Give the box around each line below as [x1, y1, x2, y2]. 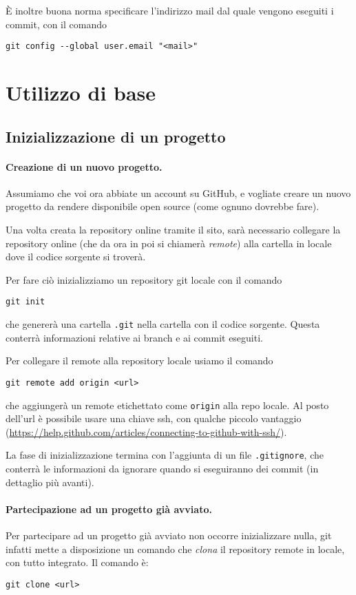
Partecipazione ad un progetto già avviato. [6, 501, 212, 516]
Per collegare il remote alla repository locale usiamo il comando [6, 353, 273, 368]
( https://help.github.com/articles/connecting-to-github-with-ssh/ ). [6, 424, 287, 439]
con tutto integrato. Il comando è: [6, 555, 149, 570]
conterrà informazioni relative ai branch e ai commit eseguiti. [6, 330, 263, 344]
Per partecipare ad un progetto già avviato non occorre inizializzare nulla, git [6, 528, 332, 542]
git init [6, 297, 45, 307]
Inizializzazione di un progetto [6, 125, 226, 147]
